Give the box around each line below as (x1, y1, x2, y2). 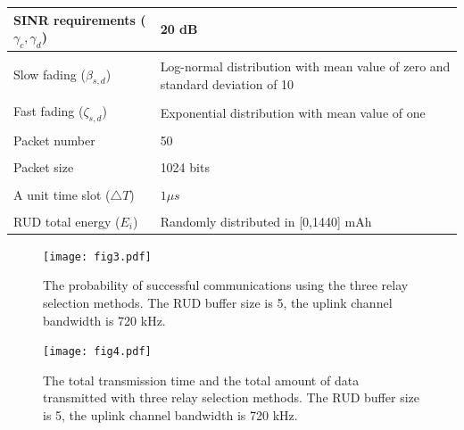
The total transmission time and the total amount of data (43, 370, 360, 389)
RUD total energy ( (13, 211, 120, 230)
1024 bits (160, 158, 210, 177)
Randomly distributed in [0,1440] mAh (160, 211, 372, 230)
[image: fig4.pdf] (43, 345, 152, 359)
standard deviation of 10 (160, 74, 294, 93)
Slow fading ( (13, 64, 86, 83)
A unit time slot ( (13, 185, 111, 203)
